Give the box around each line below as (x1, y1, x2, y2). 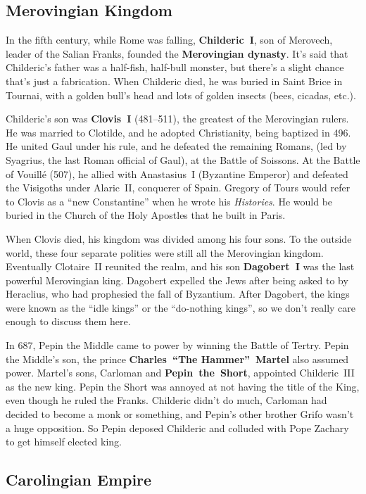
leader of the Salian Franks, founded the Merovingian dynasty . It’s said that (6, 46, 348, 61)
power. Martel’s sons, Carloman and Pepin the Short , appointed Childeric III (6, 365, 355, 380)
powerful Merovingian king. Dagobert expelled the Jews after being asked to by (6, 272, 348, 287)
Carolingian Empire (6, 469, 152, 490)
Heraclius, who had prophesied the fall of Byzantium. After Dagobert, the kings (6, 286, 350, 301)
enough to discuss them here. (6, 314, 131, 329)
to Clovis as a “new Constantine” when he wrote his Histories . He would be (6, 194, 333, 208)
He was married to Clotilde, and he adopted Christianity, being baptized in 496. (6, 125, 351, 139)
